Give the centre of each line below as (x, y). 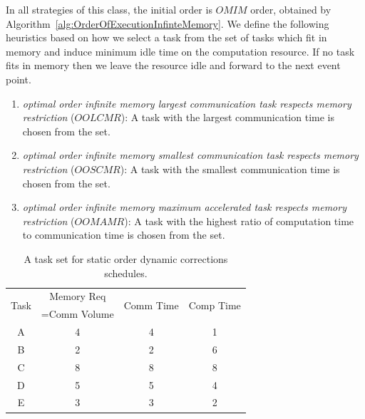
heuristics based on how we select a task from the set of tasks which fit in (166, 37)
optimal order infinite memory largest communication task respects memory (187, 103)
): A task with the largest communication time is (227, 117)
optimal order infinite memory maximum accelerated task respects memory (184, 207)
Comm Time (151, 305)
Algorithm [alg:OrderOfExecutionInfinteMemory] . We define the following (168, 23)
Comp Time (215, 305)
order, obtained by (291, 9)
